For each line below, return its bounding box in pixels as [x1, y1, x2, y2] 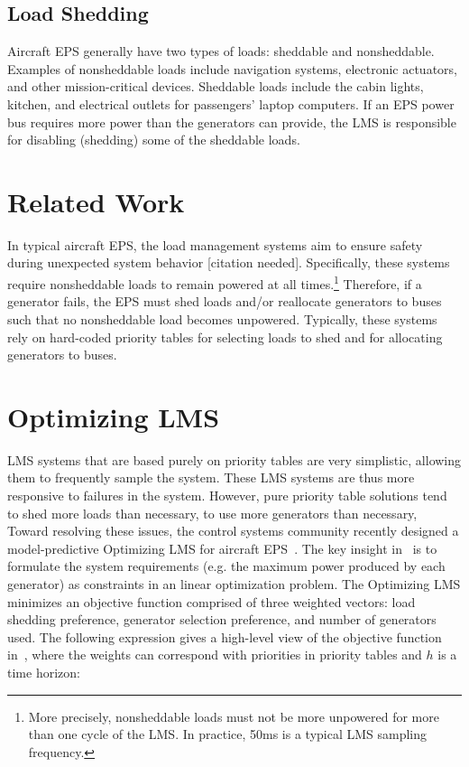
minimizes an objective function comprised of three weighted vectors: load [7, 592, 416, 611]
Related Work [7, 182, 185, 220]
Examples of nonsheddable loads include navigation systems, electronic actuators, [7, 59, 457, 78]
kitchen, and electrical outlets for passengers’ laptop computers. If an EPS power [7, 94, 455, 113]
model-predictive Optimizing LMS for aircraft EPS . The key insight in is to [7, 538, 437, 557]
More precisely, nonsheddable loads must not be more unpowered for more [28, 706, 439, 725]
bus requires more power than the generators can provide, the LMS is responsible [7, 112, 456, 131]
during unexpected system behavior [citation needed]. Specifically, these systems [7, 253, 450, 272]
